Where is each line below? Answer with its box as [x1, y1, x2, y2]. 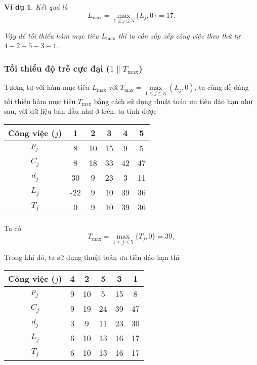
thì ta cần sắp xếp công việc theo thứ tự [118, 30, 240, 41]
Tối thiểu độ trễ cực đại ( [4, 61, 110, 74]
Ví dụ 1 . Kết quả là [4, 2, 68, 12]
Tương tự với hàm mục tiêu [4, 82, 90, 92]
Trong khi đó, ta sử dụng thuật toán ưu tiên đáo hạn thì [4, 251, 180, 262]
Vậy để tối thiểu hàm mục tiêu [4, 30, 99, 41]
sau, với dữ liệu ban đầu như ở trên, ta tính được [4, 106, 157, 116]
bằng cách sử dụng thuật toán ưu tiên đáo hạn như [94, 95, 253, 106]
